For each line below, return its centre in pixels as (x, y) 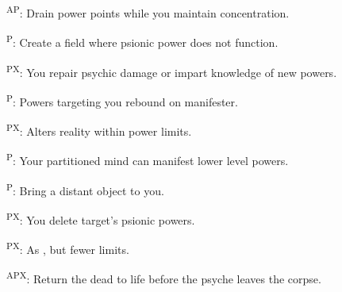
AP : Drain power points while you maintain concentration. (148, 12)
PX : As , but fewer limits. (68, 248)
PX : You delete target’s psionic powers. (101, 218)
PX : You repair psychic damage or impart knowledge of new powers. (172, 71)
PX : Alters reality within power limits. (99, 130)
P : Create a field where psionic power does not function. (142, 41)
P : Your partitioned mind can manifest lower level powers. (148, 159)
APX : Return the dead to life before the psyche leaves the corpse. (164, 277)
